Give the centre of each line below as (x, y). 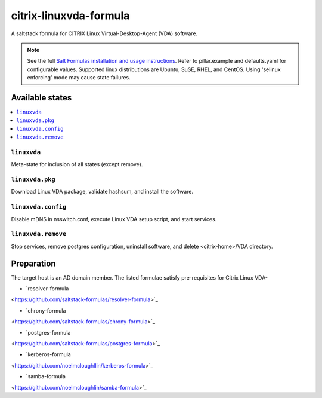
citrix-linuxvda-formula (70, 16)
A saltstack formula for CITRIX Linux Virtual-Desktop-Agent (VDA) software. (104, 33)
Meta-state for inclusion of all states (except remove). (77, 164)
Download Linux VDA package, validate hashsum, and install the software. (102, 192)
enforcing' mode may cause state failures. (79, 78)
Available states (41, 98)
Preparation (33, 263)
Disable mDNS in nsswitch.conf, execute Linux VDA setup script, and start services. (114, 219)
